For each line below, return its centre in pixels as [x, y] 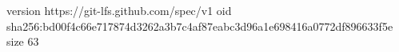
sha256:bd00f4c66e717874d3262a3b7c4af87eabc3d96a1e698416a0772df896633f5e [200, 26]
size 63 [23, 41]
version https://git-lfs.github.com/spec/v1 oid [119, 10]
